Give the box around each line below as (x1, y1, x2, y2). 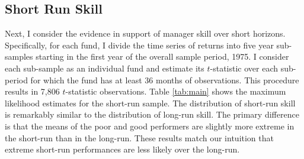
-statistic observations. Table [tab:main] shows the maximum (65, 85, 286, 98)
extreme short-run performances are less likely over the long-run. (5, 143, 240, 155)
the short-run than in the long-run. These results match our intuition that (5, 131, 274, 144)
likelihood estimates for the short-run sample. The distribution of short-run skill (5, 96, 296, 109)
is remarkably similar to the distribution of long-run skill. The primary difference (5, 108, 299, 121)
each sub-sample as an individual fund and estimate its (5, 61, 204, 74)
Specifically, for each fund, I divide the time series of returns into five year (5, 38, 274, 51)
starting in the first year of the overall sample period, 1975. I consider (36, 50, 289, 63)
